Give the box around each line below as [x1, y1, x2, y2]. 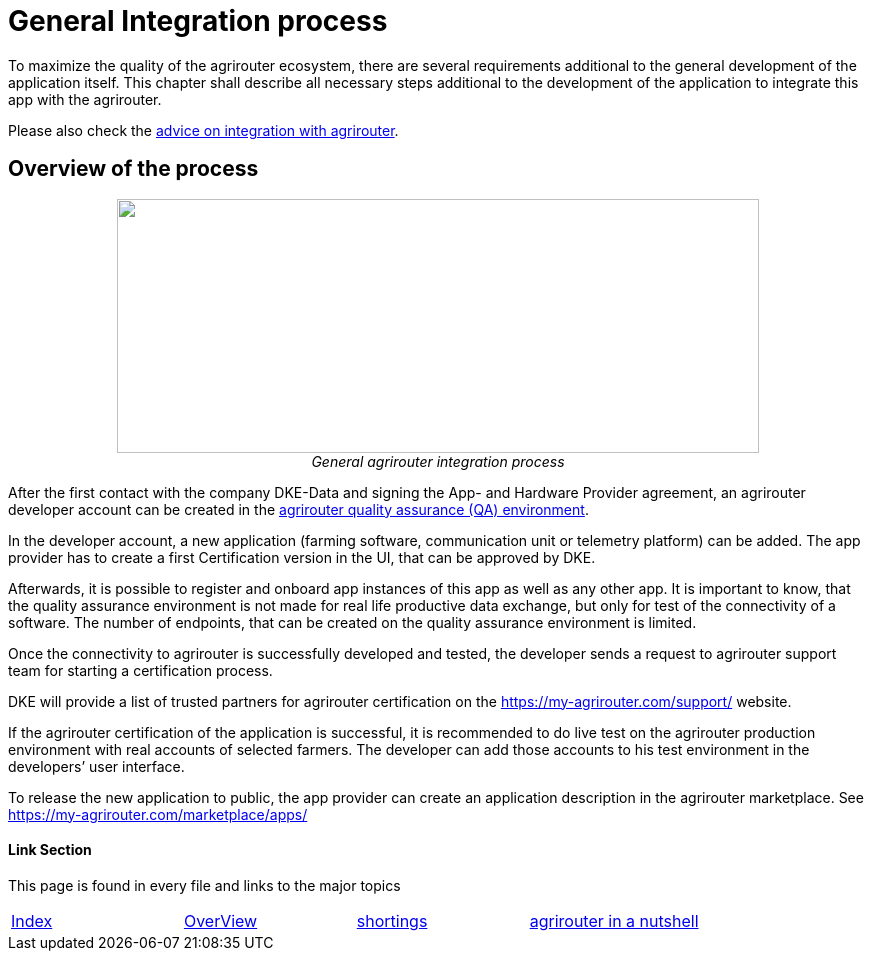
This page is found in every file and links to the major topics [8, 876, 401, 894]
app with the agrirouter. [8, 90, 162, 108]
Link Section [8, 841, 92, 859]
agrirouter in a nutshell [529, 910, 699, 931]
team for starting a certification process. [8, 661, 273, 679]
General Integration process [8, 4, 388, 38]
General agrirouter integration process [311, 452, 565, 470]
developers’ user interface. [8, 757, 185, 775]
